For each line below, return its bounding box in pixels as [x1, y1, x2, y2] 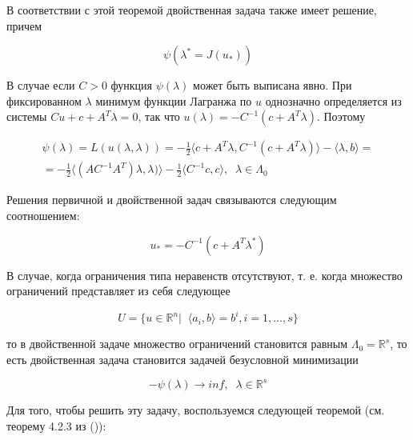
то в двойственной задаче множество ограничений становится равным [6, 335, 348, 352]
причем [6, 17, 42, 34]
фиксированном [6, 92, 82, 109]
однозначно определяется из [265, 92, 402, 109]
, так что [138, 108, 180, 125]
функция [110, 77, 153, 94]
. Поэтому [316, 108, 366, 125]
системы [6, 108, 47, 125]
